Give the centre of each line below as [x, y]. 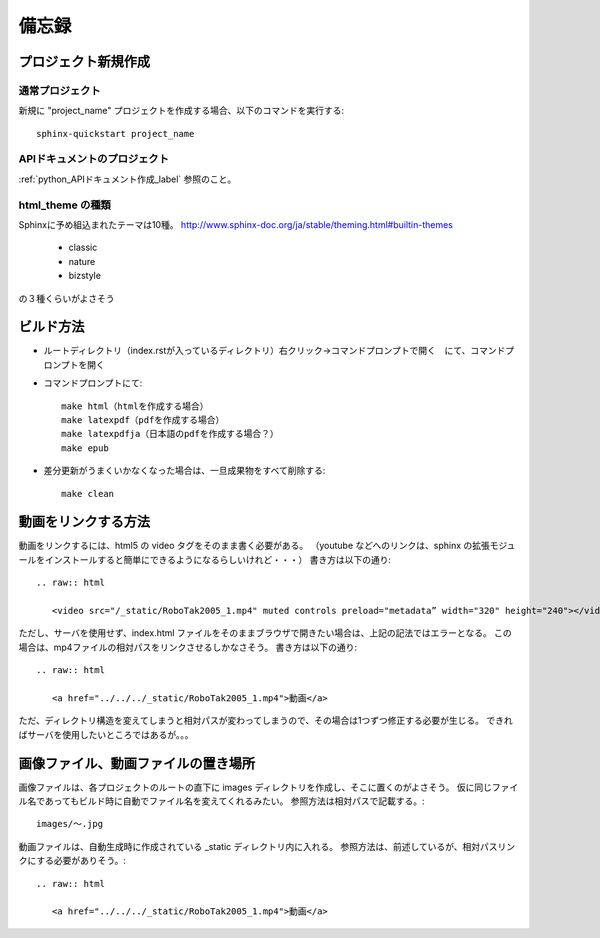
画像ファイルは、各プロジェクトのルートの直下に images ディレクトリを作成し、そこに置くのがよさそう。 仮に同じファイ [268, 787]
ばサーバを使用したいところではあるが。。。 [106, 734]
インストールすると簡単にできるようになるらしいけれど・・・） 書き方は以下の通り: [218, 559]
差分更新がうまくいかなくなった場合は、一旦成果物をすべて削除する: [184, 471]
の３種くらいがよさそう [66, 298]
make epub [85, 448]
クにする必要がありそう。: [72, 861]
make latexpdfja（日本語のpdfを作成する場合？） [170, 434]
